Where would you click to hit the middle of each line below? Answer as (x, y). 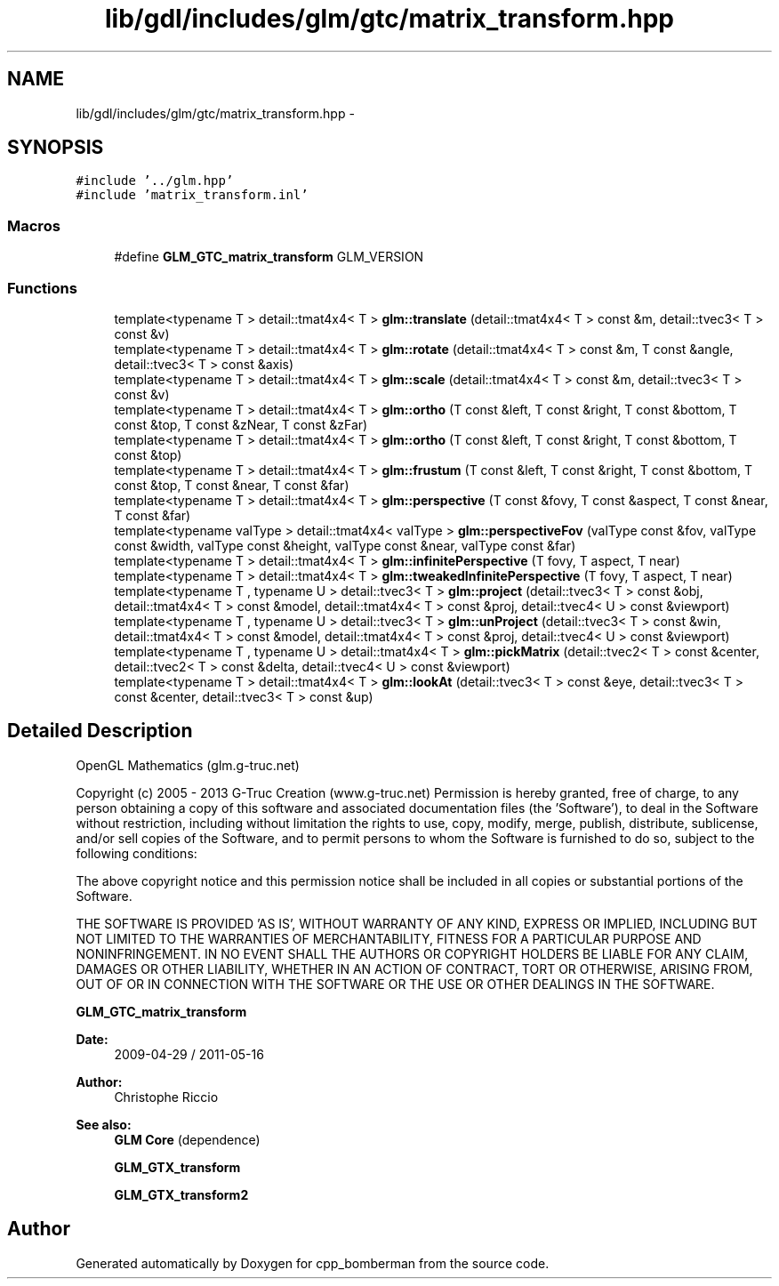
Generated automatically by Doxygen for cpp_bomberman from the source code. (313, 1263)
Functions (42, 288)
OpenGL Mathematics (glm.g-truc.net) (188, 765)
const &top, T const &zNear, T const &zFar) (241, 424)
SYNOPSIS (56, 148)
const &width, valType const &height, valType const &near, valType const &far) (345, 545)
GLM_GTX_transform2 (181, 1194)
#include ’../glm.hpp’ (155, 181)
